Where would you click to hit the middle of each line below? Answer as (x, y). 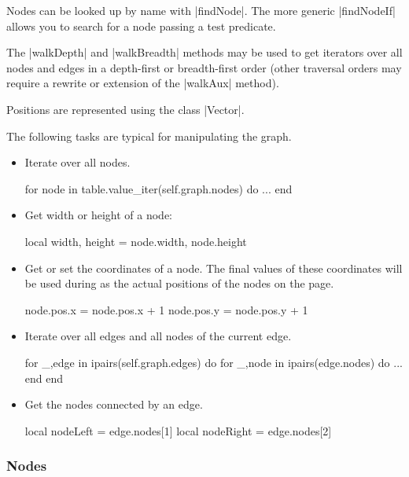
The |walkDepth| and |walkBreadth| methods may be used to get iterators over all (204, 52)
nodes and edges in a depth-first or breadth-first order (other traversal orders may (204, 67)
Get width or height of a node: (99, 215)
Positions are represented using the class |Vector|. (125, 109)
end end (44, 378)
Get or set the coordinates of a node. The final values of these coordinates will (214, 268)
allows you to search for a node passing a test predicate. (141, 26)
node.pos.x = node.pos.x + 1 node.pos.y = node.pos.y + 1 (166, 309)
